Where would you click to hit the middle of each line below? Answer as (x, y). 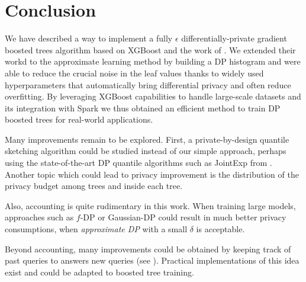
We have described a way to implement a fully (89, 38)
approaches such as (39, 217)
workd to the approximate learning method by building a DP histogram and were (153, 61)
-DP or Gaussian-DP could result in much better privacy (183, 217)
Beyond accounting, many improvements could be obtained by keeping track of (148, 249)
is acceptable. (220, 229)
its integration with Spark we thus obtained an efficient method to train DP (143, 108)
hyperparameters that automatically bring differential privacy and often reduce (148, 84)
